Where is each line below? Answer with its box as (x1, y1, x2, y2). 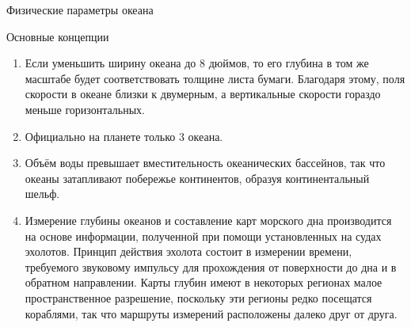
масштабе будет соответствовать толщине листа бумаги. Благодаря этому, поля (25, 70, 405, 86)
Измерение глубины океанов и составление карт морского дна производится (25, 211, 392, 228)
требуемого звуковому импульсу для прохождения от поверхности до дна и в (25, 258, 397, 275)
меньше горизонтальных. (25, 101, 146, 117)
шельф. (25, 185, 60, 202)
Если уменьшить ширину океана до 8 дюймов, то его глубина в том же (25, 55, 369, 71)
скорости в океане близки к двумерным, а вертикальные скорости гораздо (25, 86, 381, 102)
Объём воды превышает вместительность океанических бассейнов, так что (25, 154, 386, 171)
